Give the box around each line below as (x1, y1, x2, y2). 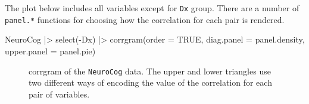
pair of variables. (29, 87, 90, 100)
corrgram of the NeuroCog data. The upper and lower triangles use (29, 64, 271, 77)
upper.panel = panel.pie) (5, 44, 96, 57)
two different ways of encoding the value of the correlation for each (29, 76, 272, 89)
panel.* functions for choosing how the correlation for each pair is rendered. (5, 13, 285, 25)
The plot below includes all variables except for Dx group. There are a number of (5, 2, 299, 14)
